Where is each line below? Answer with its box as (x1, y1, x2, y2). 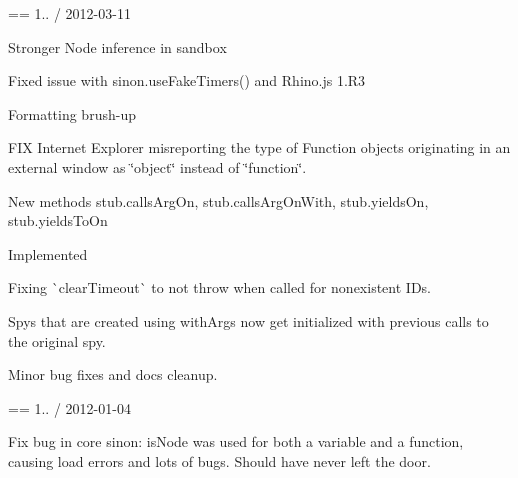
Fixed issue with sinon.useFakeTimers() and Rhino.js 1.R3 (8, 70, 366, 91)
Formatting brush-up (8, 103, 136, 124)
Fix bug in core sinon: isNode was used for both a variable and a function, (8, 431, 464, 452)
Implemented (8, 243, 88, 264)
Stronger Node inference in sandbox (8, 36, 227, 57)
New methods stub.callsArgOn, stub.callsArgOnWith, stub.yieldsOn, (8, 190, 429, 211)
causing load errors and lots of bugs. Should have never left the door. (8, 450, 431, 471)
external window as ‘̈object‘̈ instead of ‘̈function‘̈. (8, 156, 307, 177)
